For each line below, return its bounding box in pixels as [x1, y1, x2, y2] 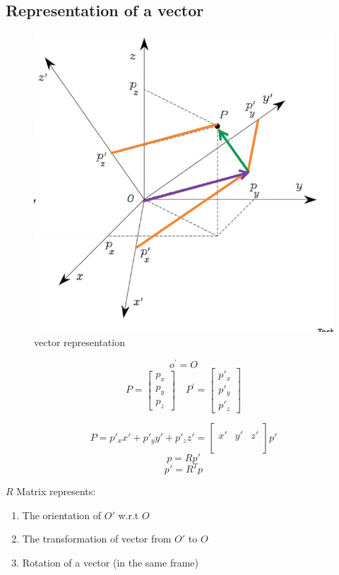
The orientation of [22, 507, 102, 522]
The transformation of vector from [22, 531, 172, 546]
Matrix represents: [16, 484, 96, 499]
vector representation [34, 334, 125, 349]
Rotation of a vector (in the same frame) [22, 555, 199, 569]
